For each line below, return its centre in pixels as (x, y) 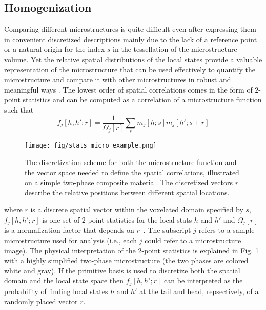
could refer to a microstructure (193, 240)
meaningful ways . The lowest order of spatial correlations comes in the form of (128, 89)
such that (19, 109)
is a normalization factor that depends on (69, 230)
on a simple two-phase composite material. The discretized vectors (129, 182)
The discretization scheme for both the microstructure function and (131, 162)
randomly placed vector (41, 301)
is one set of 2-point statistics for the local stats (117, 220)
